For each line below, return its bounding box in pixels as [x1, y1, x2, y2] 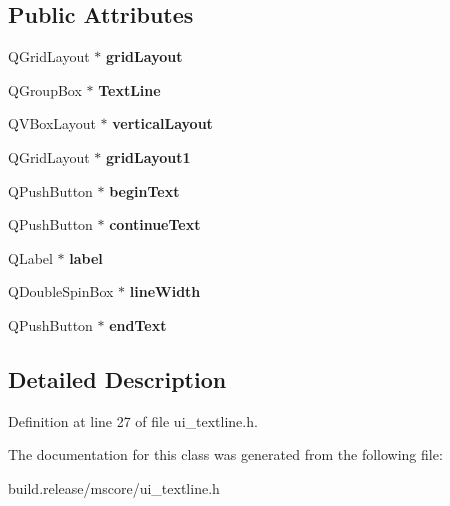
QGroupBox [8, 79, 82, 100]
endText [109, 314, 167, 335]
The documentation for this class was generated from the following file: [8, 444, 443, 465]
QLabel [8, 247, 53, 268]
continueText [109, 214, 201, 235]
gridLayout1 [105, 146, 191, 167]
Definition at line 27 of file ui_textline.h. [8, 410, 258, 431]
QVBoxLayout [8, 113, 96, 134]
